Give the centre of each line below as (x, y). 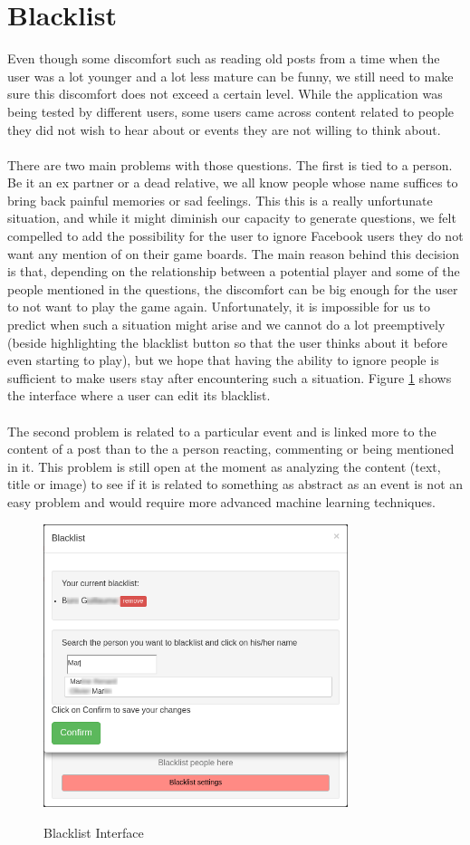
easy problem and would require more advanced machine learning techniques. (221, 501)
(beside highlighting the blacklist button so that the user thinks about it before (227, 342)
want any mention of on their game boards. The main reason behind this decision (233, 253)
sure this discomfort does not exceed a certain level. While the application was (225, 94)
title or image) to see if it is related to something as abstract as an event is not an (235, 484)
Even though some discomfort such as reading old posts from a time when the (224, 58)
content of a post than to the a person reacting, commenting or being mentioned (231, 449)
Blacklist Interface (94, 832)
